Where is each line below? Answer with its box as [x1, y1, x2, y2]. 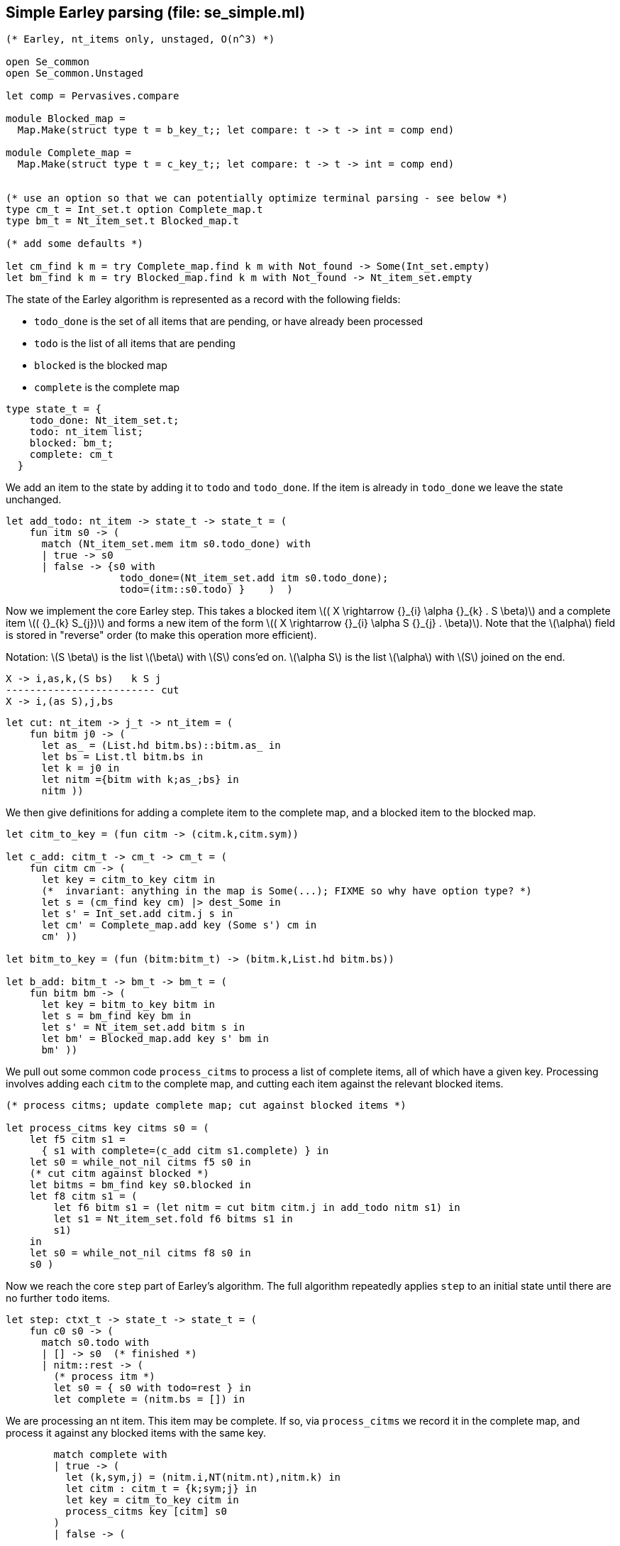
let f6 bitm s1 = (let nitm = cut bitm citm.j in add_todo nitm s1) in [53, 1202, 460, 1214]
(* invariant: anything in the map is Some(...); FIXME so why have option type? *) [41, 885, 532, 897]
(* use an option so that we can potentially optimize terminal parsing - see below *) [6, 192, 509, 204]
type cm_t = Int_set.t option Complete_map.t [6, 204, 263, 216]
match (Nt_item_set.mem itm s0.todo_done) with [41, 538, 311, 550]
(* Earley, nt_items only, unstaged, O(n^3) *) [6, 33, 275, 45]
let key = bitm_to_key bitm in [41, 999, 216, 1011]
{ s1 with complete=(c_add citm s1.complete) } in [41, 1145, 329, 1157]
